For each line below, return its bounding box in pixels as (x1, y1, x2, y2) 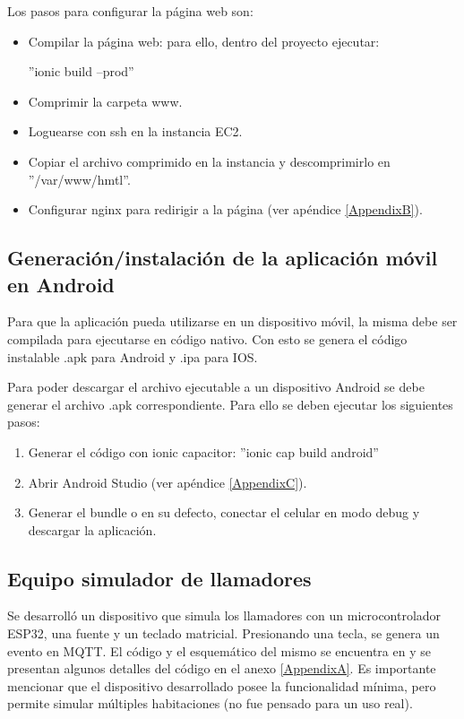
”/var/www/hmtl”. (28, 169, 131, 188)
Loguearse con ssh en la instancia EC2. (28, 122, 243, 141)
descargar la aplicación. (28, 520, 157, 539)
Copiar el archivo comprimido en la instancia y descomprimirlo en (28, 152, 391, 170)
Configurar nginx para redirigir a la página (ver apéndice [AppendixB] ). (28, 200, 423, 219)
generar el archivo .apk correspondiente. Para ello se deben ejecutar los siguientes (7, 394, 453, 413)
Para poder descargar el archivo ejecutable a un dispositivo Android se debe (7, 377, 425, 396)
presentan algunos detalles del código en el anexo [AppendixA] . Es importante (7, 659, 436, 678)
